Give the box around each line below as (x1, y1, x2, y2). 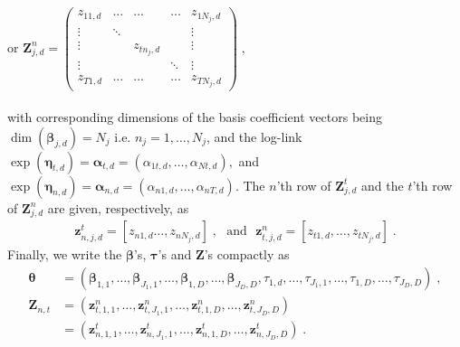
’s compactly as (204, 245, 290, 264)
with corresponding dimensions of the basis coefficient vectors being (7, 108, 382, 127)
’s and (158, 245, 192, 264)
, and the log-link (206, 127, 302, 145)
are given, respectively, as (47, 198, 189, 217)
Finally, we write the (7, 245, 122, 264)
